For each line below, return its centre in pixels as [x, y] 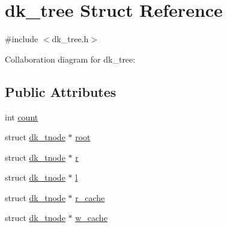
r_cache [90, 197]
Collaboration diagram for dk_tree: [70, 59]
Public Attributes [61, 91]
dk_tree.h [70, 39]
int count [22, 117]
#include [22, 39]
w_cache [91, 218]
